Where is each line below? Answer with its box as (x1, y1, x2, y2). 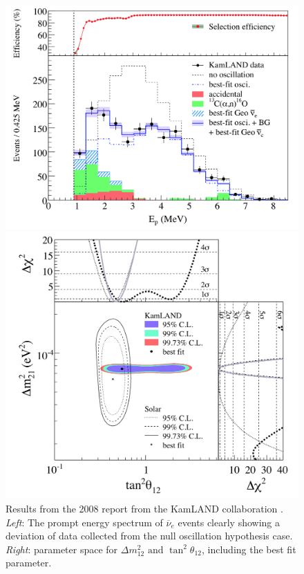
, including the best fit (202, 541, 296, 556)
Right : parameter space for (6, 541, 118, 556)
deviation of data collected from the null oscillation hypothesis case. (6, 528, 293, 543)
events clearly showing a (178, 515, 280, 529)
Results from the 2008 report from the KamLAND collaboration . (6, 501, 283, 516)
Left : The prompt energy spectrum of (6, 515, 163, 529)
